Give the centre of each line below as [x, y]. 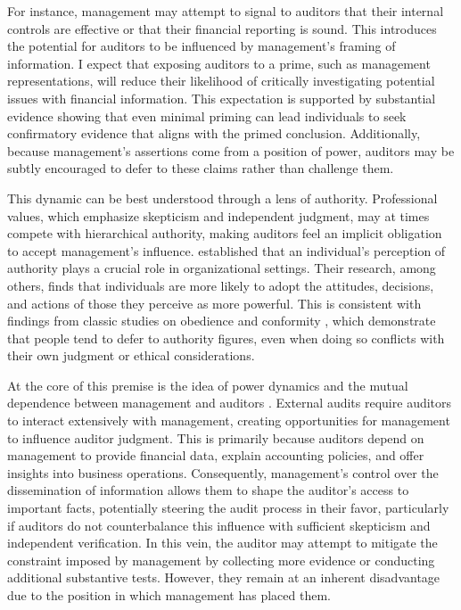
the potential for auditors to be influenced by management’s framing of [202, 46]
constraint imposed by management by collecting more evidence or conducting [221, 560]
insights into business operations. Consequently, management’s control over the [223, 472]
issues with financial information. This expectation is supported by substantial [222, 98]
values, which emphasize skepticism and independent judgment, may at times [218, 215]
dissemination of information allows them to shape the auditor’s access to [208, 490]
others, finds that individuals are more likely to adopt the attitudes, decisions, [221, 285]
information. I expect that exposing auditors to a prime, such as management [219, 63]
